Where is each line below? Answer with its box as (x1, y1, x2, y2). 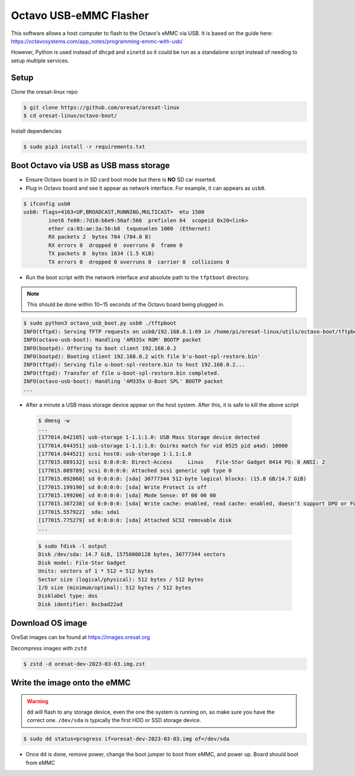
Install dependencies (11, 127, 62, 135)
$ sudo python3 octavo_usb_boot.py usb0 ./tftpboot (23, 320, 177, 327)
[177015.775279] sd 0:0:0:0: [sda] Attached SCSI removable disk (38, 517, 232, 524)
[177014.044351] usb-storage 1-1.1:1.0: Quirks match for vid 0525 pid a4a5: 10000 (38, 442, 288, 449)
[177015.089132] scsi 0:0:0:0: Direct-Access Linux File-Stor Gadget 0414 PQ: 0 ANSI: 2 (38, 459, 325, 465)
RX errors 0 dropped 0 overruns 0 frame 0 (48, 242, 183, 248)
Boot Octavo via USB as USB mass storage (11, 161, 170, 171)
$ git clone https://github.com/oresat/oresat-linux (23, 104, 180, 111)
